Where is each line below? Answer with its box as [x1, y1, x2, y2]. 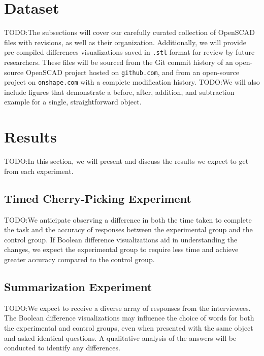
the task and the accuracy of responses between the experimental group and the [4, 224, 253, 235]
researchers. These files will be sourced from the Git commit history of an [4, 56, 233, 67]
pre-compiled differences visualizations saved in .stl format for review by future [4, 47, 255, 57]
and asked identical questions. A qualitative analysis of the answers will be [4, 332, 237, 343]
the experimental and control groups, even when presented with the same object [4, 322, 253, 333]
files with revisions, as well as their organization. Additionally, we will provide [4, 37, 246, 47]
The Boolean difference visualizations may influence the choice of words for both [4, 312, 254, 323]
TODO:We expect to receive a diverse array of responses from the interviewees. [4, 302, 251, 313]
